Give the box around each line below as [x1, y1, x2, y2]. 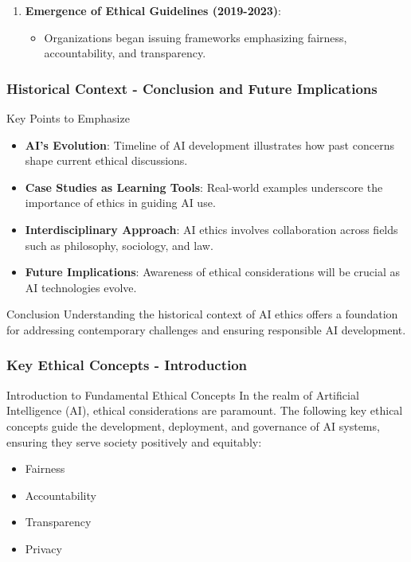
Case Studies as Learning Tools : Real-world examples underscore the [25, 178, 383, 195]
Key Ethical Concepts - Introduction [6, 355, 248, 375]
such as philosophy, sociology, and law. [25, 236, 213, 253]
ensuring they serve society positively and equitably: [6, 433, 262, 450]
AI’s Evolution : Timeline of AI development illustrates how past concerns [25, 136, 394, 153]
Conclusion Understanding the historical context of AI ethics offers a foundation [6, 306, 398, 322]
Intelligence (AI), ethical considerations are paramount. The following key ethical [6, 402, 403, 419]
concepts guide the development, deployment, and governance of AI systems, [6, 417, 380, 434]
